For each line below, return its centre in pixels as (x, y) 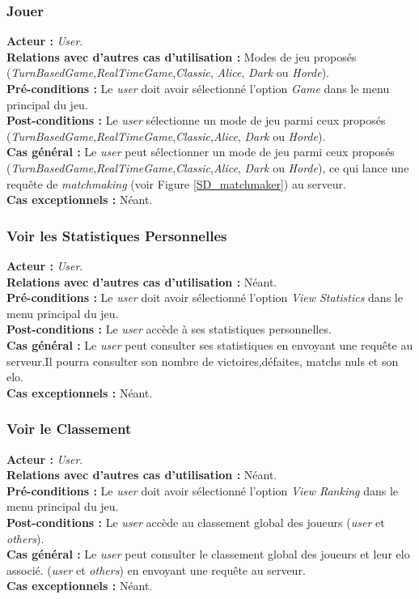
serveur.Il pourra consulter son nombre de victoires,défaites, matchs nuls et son (203, 361)
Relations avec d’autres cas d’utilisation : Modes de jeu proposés (182, 56)
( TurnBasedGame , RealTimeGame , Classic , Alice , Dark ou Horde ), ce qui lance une (208, 167)
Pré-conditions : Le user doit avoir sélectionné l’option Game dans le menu (198, 88)
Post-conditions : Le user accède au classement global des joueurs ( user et (196, 522)
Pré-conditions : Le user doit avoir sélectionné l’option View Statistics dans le (205, 297)
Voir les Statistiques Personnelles (117, 235)
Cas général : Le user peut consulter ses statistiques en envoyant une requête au (210, 344)
